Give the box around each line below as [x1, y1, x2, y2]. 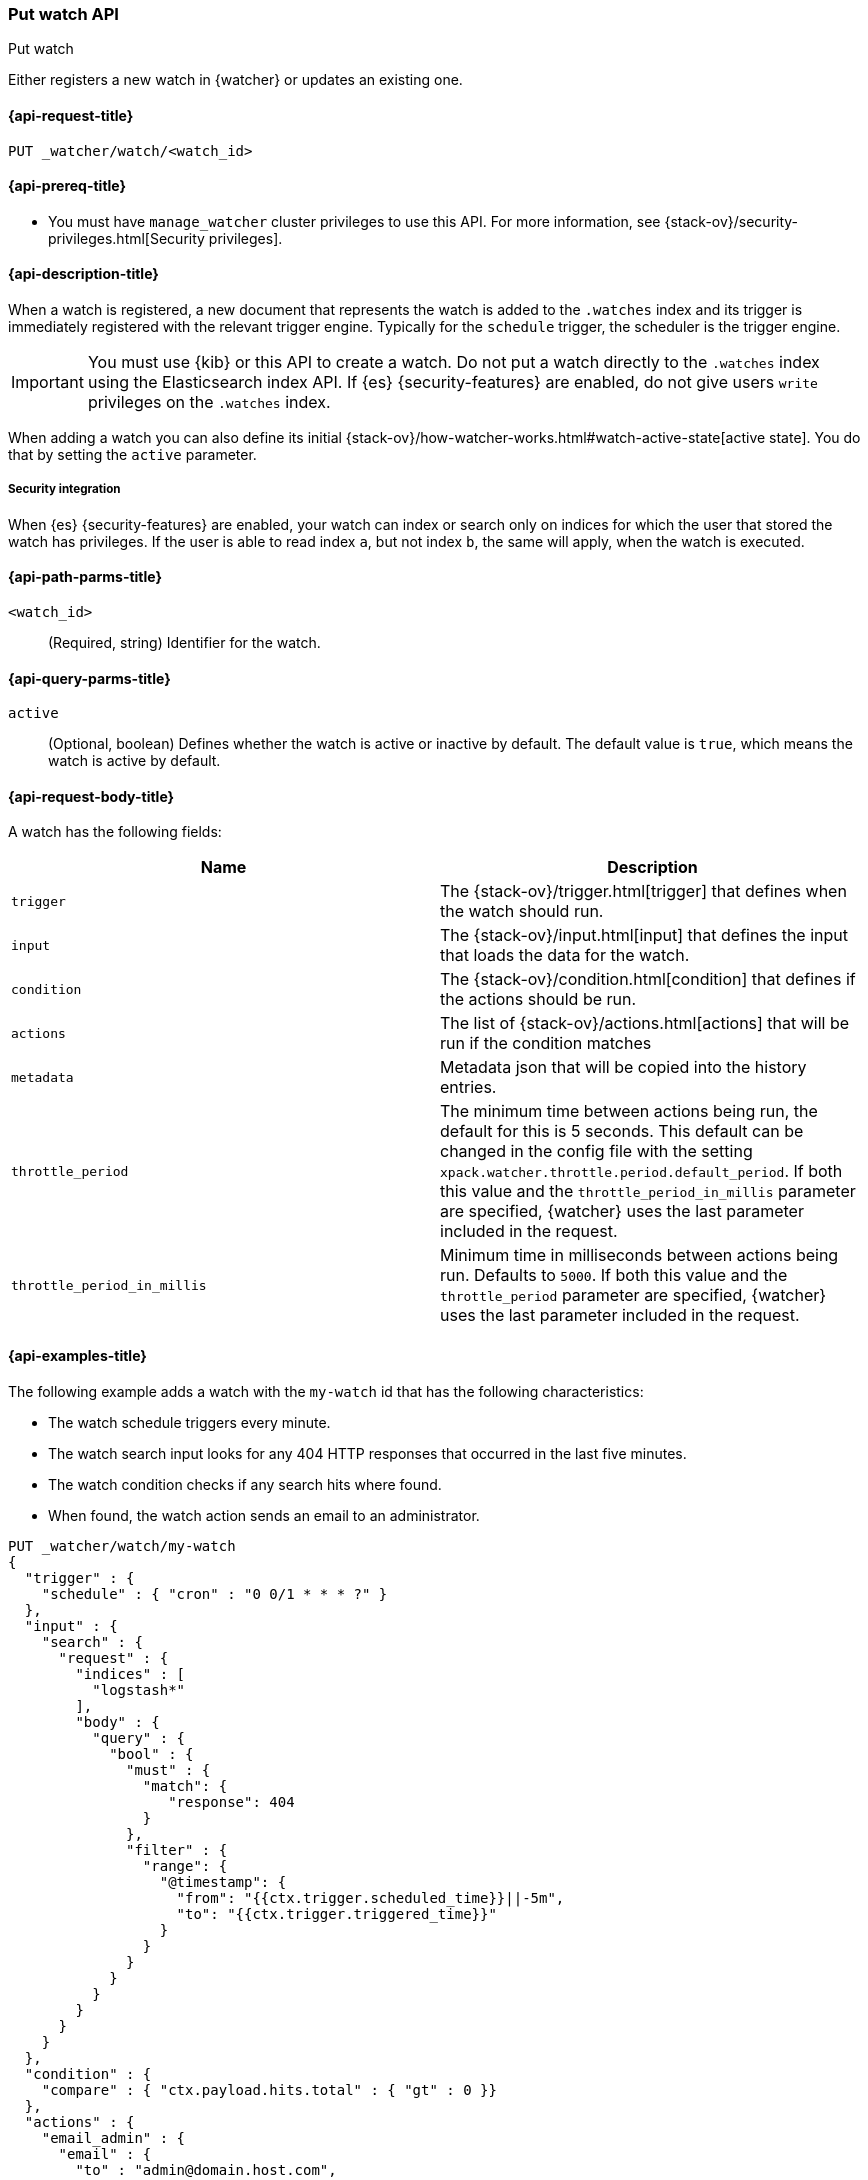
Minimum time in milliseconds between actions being [440, 1245, 839, 1266]
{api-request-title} [8, 106, 134, 124]
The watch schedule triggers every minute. [48, 1413, 331, 1431]
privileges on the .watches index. [87, 392, 331, 413]
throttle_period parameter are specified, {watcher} [440, 1285, 827, 1306]
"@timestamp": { [159, 1873, 287, 1890]
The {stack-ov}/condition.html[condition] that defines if [440, 969, 856, 990]
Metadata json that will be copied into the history [440, 1057, 807, 1078]
